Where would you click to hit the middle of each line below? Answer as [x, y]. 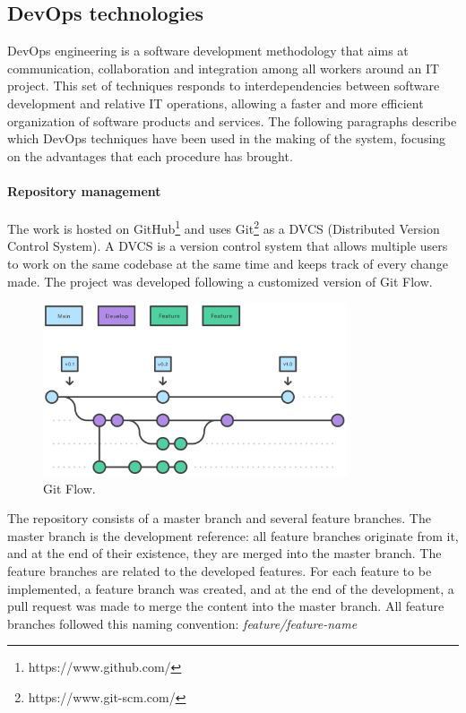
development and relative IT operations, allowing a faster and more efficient [216, 103]
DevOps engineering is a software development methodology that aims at [208, 51]
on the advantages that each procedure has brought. [150, 155]
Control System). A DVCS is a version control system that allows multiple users [228, 246]
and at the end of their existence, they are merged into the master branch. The [224, 553]
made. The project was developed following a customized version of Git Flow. [220, 281]
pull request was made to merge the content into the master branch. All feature [226, 606]
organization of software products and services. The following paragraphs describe [232, 120]
